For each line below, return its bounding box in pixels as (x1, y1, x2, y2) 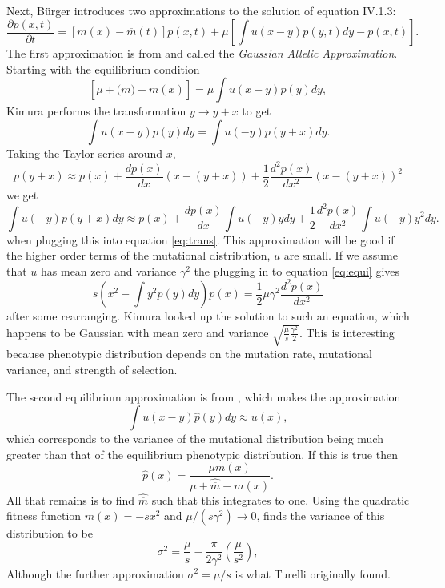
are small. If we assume (283, 247, 398, 264)
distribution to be (6, 525, 93, 542)
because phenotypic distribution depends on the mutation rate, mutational (6, 345, 372, 362)
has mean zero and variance (41, 262, 177, 279)
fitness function (6, 507, 82, 524)
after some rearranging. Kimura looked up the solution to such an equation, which (6, 308, 410, 324)
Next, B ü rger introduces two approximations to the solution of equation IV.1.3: (6, 2, 396, 18)
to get (242, 103, 271, 119)
